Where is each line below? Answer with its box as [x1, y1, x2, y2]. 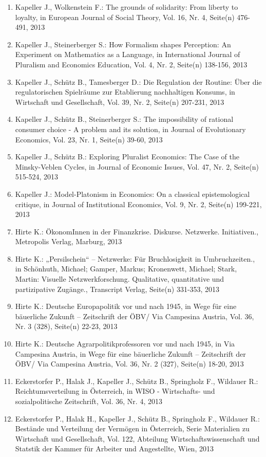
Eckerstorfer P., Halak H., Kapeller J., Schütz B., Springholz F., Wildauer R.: [15, 413, 260, 424]
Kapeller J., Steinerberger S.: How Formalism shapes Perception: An [15, 39, 231, 49]
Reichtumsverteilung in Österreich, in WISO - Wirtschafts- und [15, 386, 215, 396]
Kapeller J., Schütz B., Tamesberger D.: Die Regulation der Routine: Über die [15, 76, 262, 87]
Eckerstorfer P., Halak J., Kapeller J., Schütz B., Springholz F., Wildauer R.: [15, 375, 258, 386]
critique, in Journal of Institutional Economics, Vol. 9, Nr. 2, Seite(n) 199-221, [15, 198, 262, 209]
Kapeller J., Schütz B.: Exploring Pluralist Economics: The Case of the [15, 151, 239, 162]
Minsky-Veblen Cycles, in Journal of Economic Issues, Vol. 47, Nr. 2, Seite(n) [15, 161, 259, 172]
